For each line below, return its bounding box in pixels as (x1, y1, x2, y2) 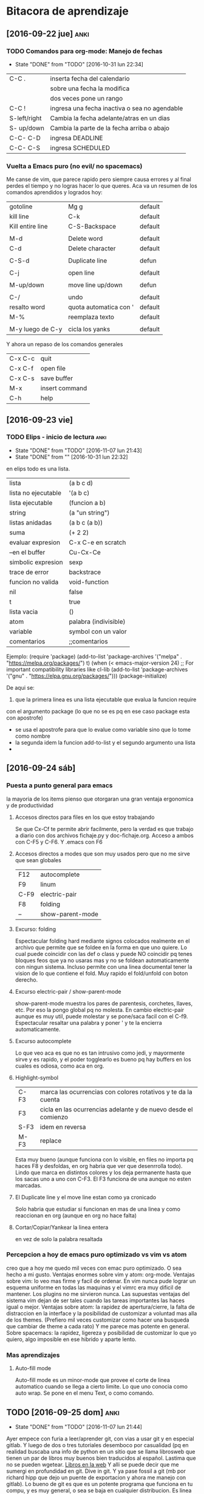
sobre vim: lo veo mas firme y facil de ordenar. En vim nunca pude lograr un (6, 1277, 196, 1284)
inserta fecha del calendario (50, 74, 130, 83)
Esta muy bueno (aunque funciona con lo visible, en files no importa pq (15, 1156, 194, 1163)
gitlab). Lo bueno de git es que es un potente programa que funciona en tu (6, 1480, 193, 1487)
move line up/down (67, 281, 123, 289)
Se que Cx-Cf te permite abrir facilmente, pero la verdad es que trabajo (15, 825, 194, 832)
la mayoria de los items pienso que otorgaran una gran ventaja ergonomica (6, 795, 194, 802)
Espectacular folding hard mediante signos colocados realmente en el (15, 937, 190, 944)
